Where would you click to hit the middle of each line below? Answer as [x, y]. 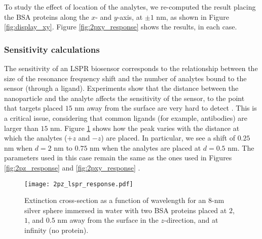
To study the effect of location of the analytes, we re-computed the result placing [130, 7]
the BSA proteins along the [47, 16]
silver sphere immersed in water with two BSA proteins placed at [126, 210]
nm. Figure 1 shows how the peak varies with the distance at [145, 128]
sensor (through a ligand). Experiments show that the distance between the [121, 88]
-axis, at [130, 16]
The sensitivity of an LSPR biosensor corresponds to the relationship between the [131, 68]
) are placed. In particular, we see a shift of [168, 138]
